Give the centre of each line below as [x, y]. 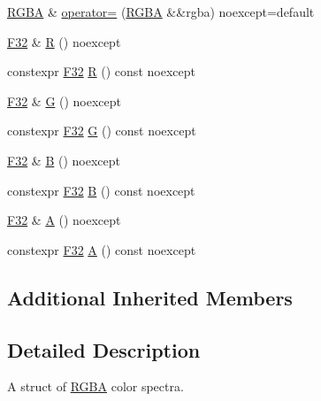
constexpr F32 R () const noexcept [101, 71]
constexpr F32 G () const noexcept [102, 131]
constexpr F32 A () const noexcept [102, 249]
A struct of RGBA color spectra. [96, 386]
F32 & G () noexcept [65, 100]
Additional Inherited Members [150, 297]
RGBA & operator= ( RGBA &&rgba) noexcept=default [161, 12]
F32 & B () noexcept [64, 160]
